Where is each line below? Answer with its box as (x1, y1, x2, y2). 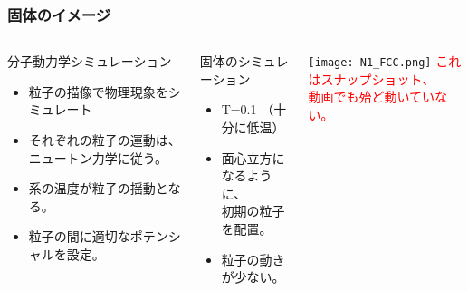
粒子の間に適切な (28, 227, 130, 246)
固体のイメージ (7, 3, 111, 25)
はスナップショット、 (308, 69, 435, 88)
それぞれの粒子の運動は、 (28, 131, 181, 149)
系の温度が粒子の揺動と (28, 179, 168, 198)
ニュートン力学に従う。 (28, 148, 167, 167)
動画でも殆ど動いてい (308, 87, 435, 106)
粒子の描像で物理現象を (28, 82, 168, 101)
